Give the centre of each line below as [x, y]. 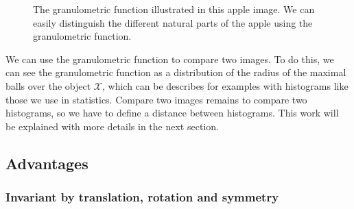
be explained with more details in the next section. [112, 126]
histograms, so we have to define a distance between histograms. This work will [172, 113]
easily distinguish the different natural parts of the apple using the [173, 22]
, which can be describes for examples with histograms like [225, 85]
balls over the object [48, 85]
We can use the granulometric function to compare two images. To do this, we [170, 59]
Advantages [47, 163]
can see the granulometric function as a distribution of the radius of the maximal [176, 72]
